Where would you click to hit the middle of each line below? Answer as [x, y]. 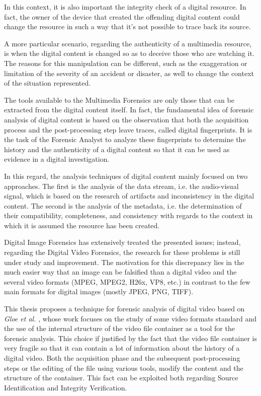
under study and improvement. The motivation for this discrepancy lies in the [124, 262]
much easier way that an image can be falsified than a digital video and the [120, 272]
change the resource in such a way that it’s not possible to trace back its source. [127, 26]
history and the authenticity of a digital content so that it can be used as [117, 149]
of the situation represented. [48, 83]
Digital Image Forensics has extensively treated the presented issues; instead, [122, 242]
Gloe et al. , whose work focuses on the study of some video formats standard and [130, 318]
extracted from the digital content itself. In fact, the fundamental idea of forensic [129, 110]
